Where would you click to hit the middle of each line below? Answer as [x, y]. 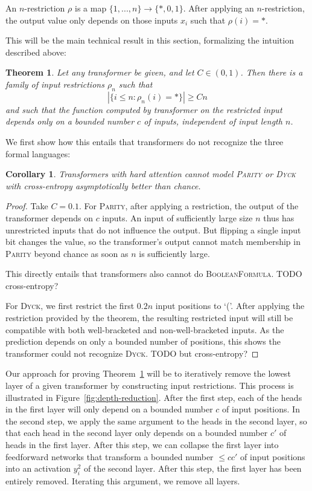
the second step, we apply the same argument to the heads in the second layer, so [156, 421]
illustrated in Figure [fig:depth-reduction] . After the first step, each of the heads [154, 397]
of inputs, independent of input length [213, 121]
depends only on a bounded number [70, 121]
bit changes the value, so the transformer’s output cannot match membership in [153, 242]
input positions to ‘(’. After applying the [230, 306]
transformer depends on [49, 217]
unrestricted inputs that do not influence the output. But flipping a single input [153, 229]
